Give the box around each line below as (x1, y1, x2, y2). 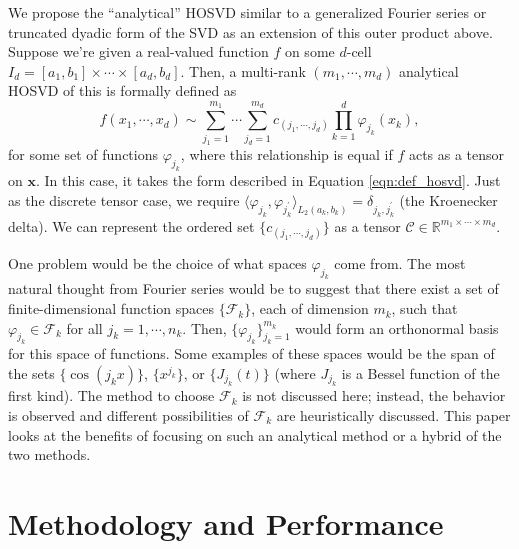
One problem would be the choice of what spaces (8, 252, 307, 273)
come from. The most (334, 252, 466, 273)
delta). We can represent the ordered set (8, 215, 255, 236)
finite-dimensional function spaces (8, 298, 214, 319)
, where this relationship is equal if (180, 144, 393, 165)
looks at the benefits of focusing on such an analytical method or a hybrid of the (8, 424, 502, 445)
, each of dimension (251, 298, 369, 319)
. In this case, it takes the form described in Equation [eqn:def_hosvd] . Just (35, 170, 501, 191)
